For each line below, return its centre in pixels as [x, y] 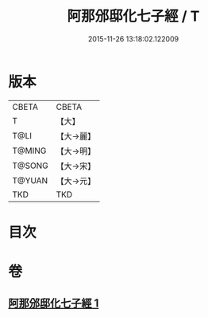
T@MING [29, 151]
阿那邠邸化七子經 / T [133, 16]
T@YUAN [30, 180]
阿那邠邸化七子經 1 [54, 303]
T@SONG [31, 166]
